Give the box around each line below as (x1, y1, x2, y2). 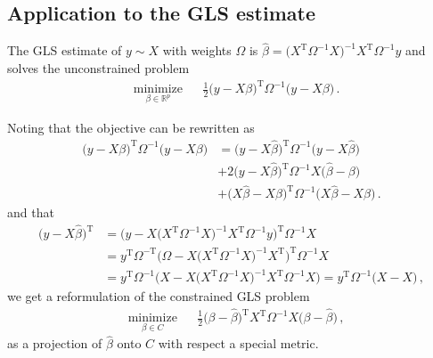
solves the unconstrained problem (7, 59, 190, 77)
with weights (162, 41, 232, 60)
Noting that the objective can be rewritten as (7, 118, 255, 136)
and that (7, 203, 54, 222)
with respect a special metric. (158, 334, 319, 353)
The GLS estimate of (7, 41, 122, 60)
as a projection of (7, 334, 102, 353)
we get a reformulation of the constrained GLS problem (7, 287, 310, 305)
